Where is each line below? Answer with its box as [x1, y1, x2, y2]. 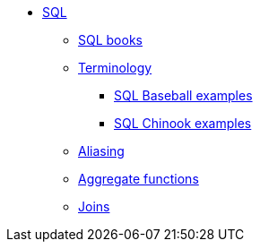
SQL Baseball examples [114, 88, 253, 103]
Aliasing [78, 143, 125, 159]
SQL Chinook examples [114, 116, 252, 131]
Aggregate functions [78, 171, 199, 186]
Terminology [78, 60, 152, 75]
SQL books [78, 32, 143, 47]
